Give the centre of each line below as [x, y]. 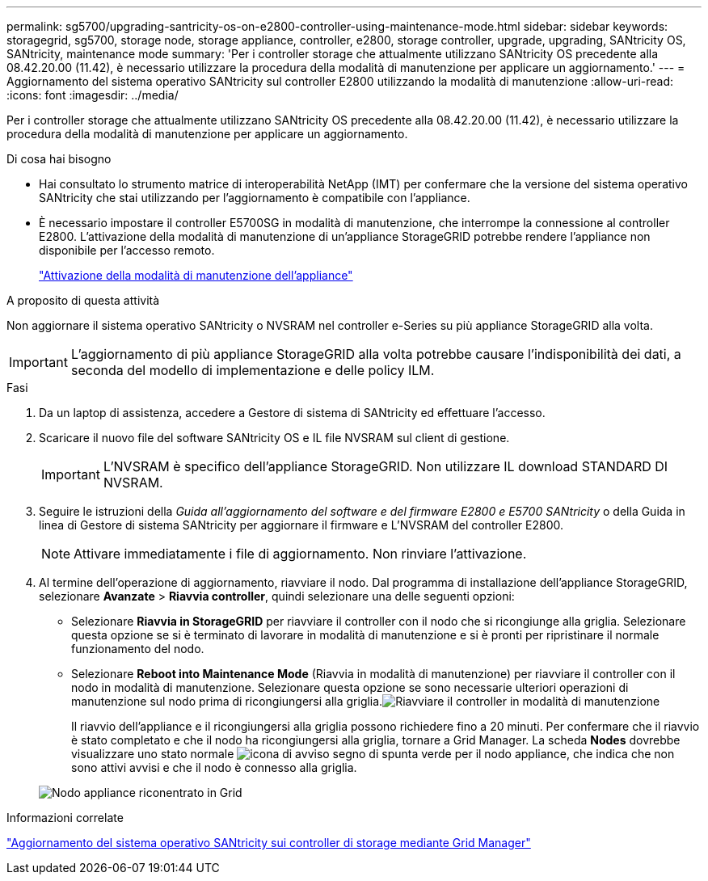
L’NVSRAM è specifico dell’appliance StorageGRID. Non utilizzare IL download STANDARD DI [386, 466]
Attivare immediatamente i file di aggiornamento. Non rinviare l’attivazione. [300, 554]
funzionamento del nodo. [138, 649]
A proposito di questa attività [83, 300]
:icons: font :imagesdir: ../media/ [93, 95]
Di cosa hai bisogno [59, 159]
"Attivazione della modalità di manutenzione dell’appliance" [196, 275]
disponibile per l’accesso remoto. [127, 250]
